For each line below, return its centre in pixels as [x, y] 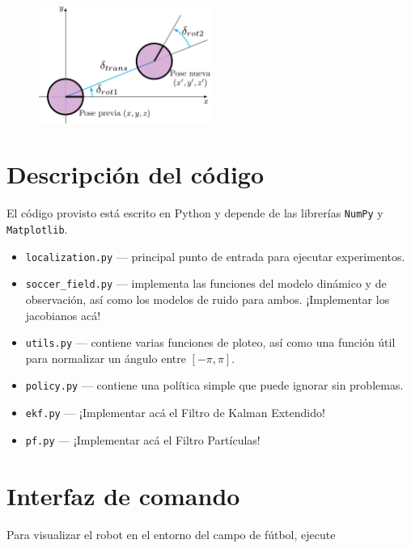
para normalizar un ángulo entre [106, 358]
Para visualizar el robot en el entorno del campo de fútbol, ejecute [171, 534]
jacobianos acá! [63, 315]
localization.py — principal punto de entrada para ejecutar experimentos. [215, 256]
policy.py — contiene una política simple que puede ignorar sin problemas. [214, 385]
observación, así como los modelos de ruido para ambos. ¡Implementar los [208, 299]
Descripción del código [136, 174]
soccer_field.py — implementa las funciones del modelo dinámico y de [206, 283]
